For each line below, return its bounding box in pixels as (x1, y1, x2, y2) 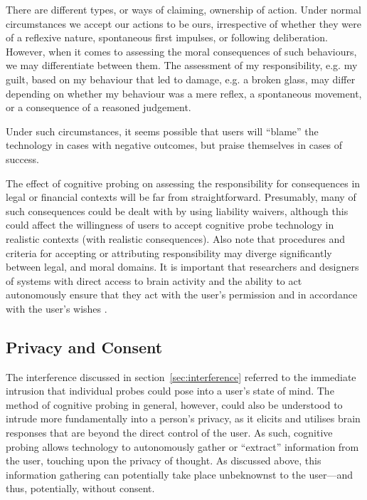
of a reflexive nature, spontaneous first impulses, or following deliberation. (6, 30, 328, 45)
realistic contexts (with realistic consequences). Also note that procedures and (6, 231, 346, 246)
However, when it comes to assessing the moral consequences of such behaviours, (6, 43, 357, 58)
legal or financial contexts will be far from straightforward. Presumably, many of (6, 189, 356, 204)
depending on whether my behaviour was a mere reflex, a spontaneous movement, (6, 85, 362, 100)
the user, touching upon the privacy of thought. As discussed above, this (6, 453, 321, 468)
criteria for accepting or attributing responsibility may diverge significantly (6, 245, 332, 260)
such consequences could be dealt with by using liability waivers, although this (6, 203, 349, 218)
